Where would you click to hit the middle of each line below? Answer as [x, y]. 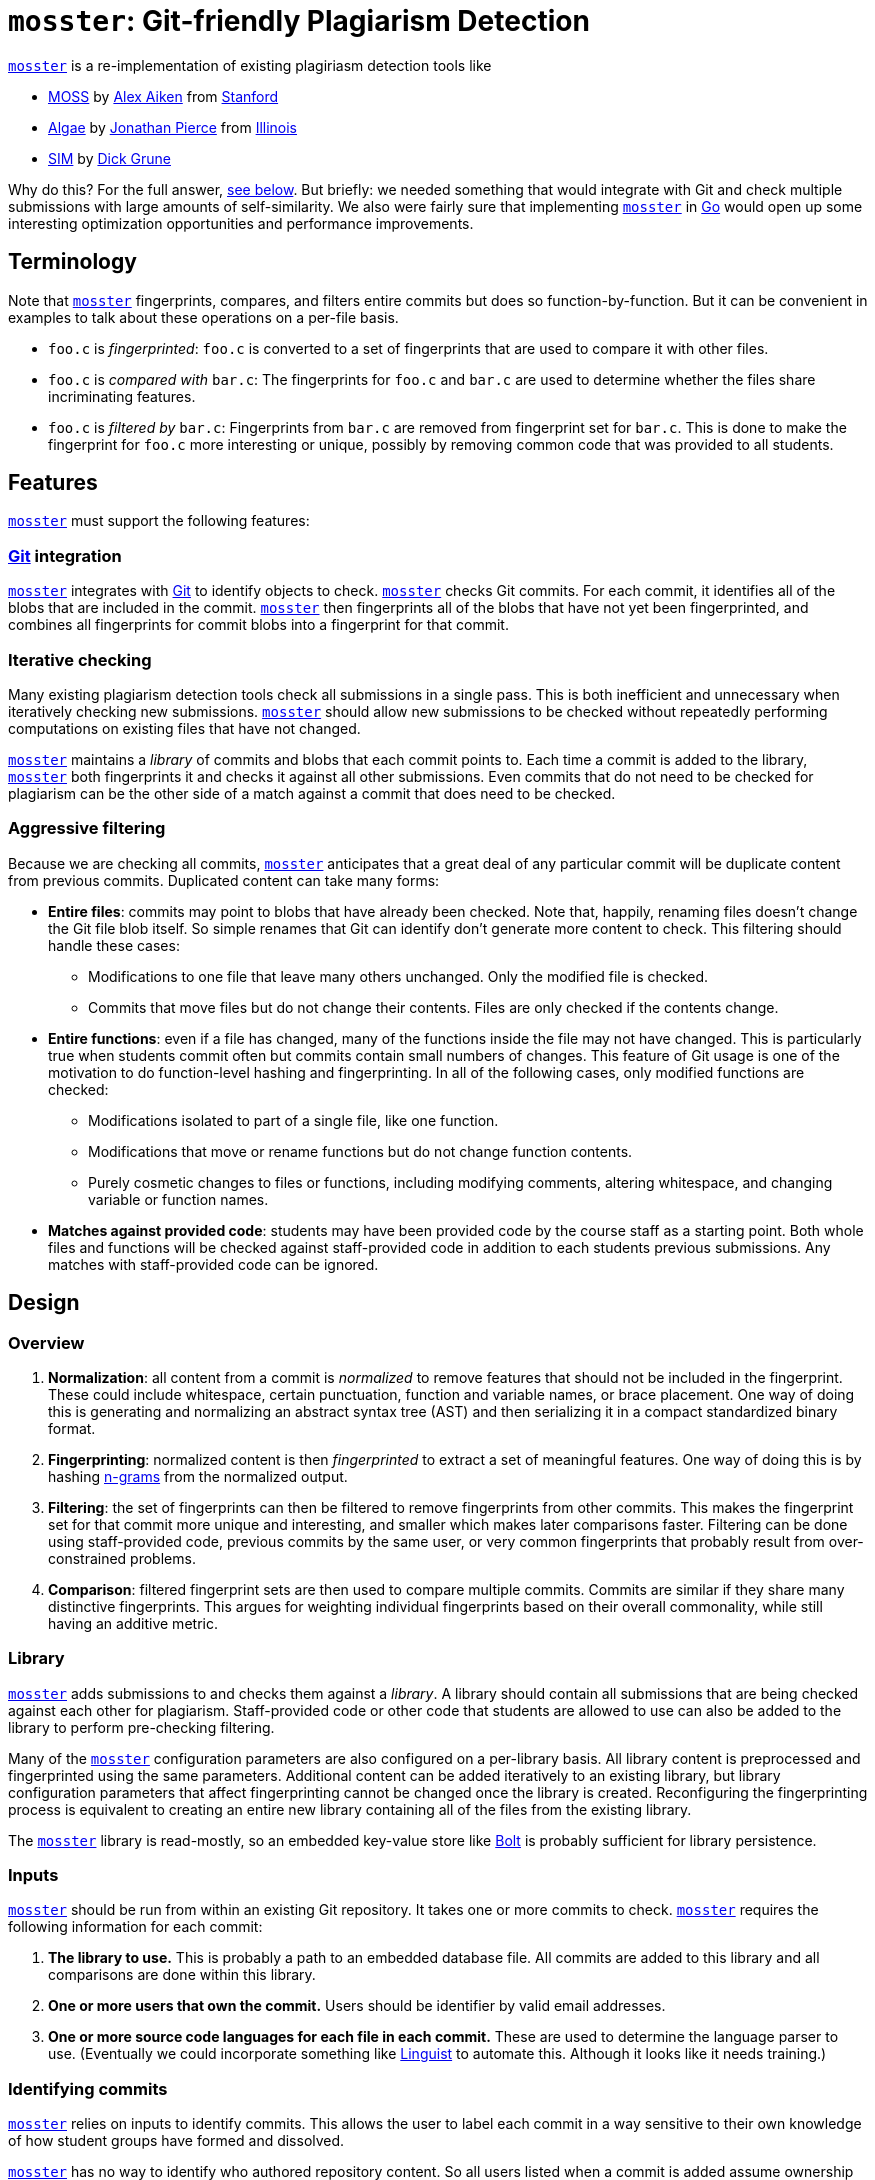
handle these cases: [114, 945]
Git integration [65, 555]
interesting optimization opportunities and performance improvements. [241, 223]
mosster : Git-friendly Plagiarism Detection [299, 21]
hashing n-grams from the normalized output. [198, 1476]
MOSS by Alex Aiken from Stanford [163, 96]
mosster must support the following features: [159, 521]
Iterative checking [80, 659]
